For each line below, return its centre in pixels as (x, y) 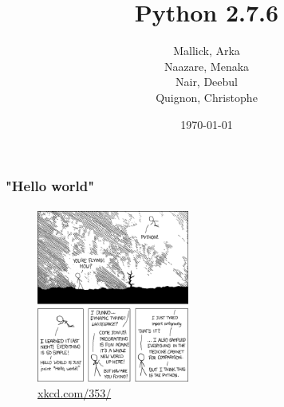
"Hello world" (50, 186)
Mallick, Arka (207, 51)
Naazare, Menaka (207, 66)
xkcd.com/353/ (75, 392)
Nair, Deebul (207, 82)
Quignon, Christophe (207, 97)
